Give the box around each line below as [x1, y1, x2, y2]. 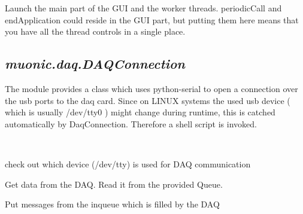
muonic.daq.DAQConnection [5, 54, 186, 73]
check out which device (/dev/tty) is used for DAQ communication [5, 157, 251, 170]
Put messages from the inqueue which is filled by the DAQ [5, 198, 220, 210]
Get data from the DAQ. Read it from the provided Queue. [5, 178, 223, 190]
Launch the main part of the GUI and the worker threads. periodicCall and [5, 2, 282, 14]
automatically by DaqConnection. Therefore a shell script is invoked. [5, 117, 257, 130]
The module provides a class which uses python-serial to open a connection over [5, 82, 298, 94]
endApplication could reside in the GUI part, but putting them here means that [5, 13, 299, 26]
